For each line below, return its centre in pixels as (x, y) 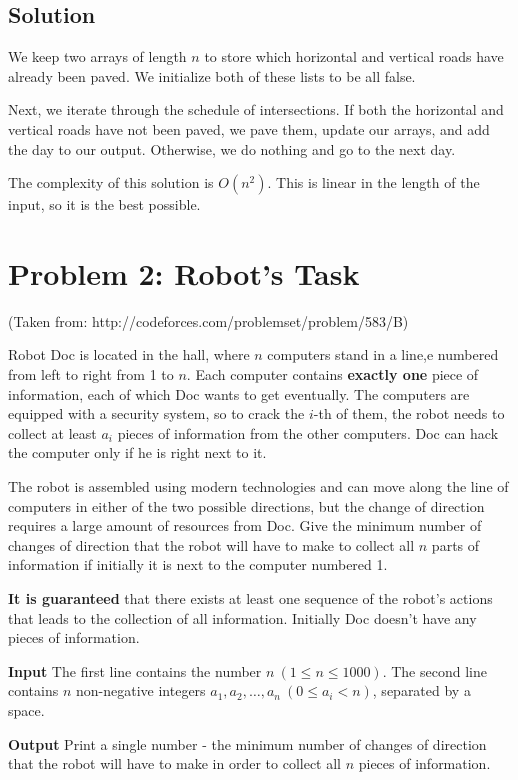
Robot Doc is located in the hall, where (129, 354)
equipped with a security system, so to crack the (156, 413)
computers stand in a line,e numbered (383, 354)
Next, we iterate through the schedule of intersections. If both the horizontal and (256, 109)
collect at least (52, 432)
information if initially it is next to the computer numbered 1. (198, 564)
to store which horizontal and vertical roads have (354, 56)
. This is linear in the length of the (373, 182)
